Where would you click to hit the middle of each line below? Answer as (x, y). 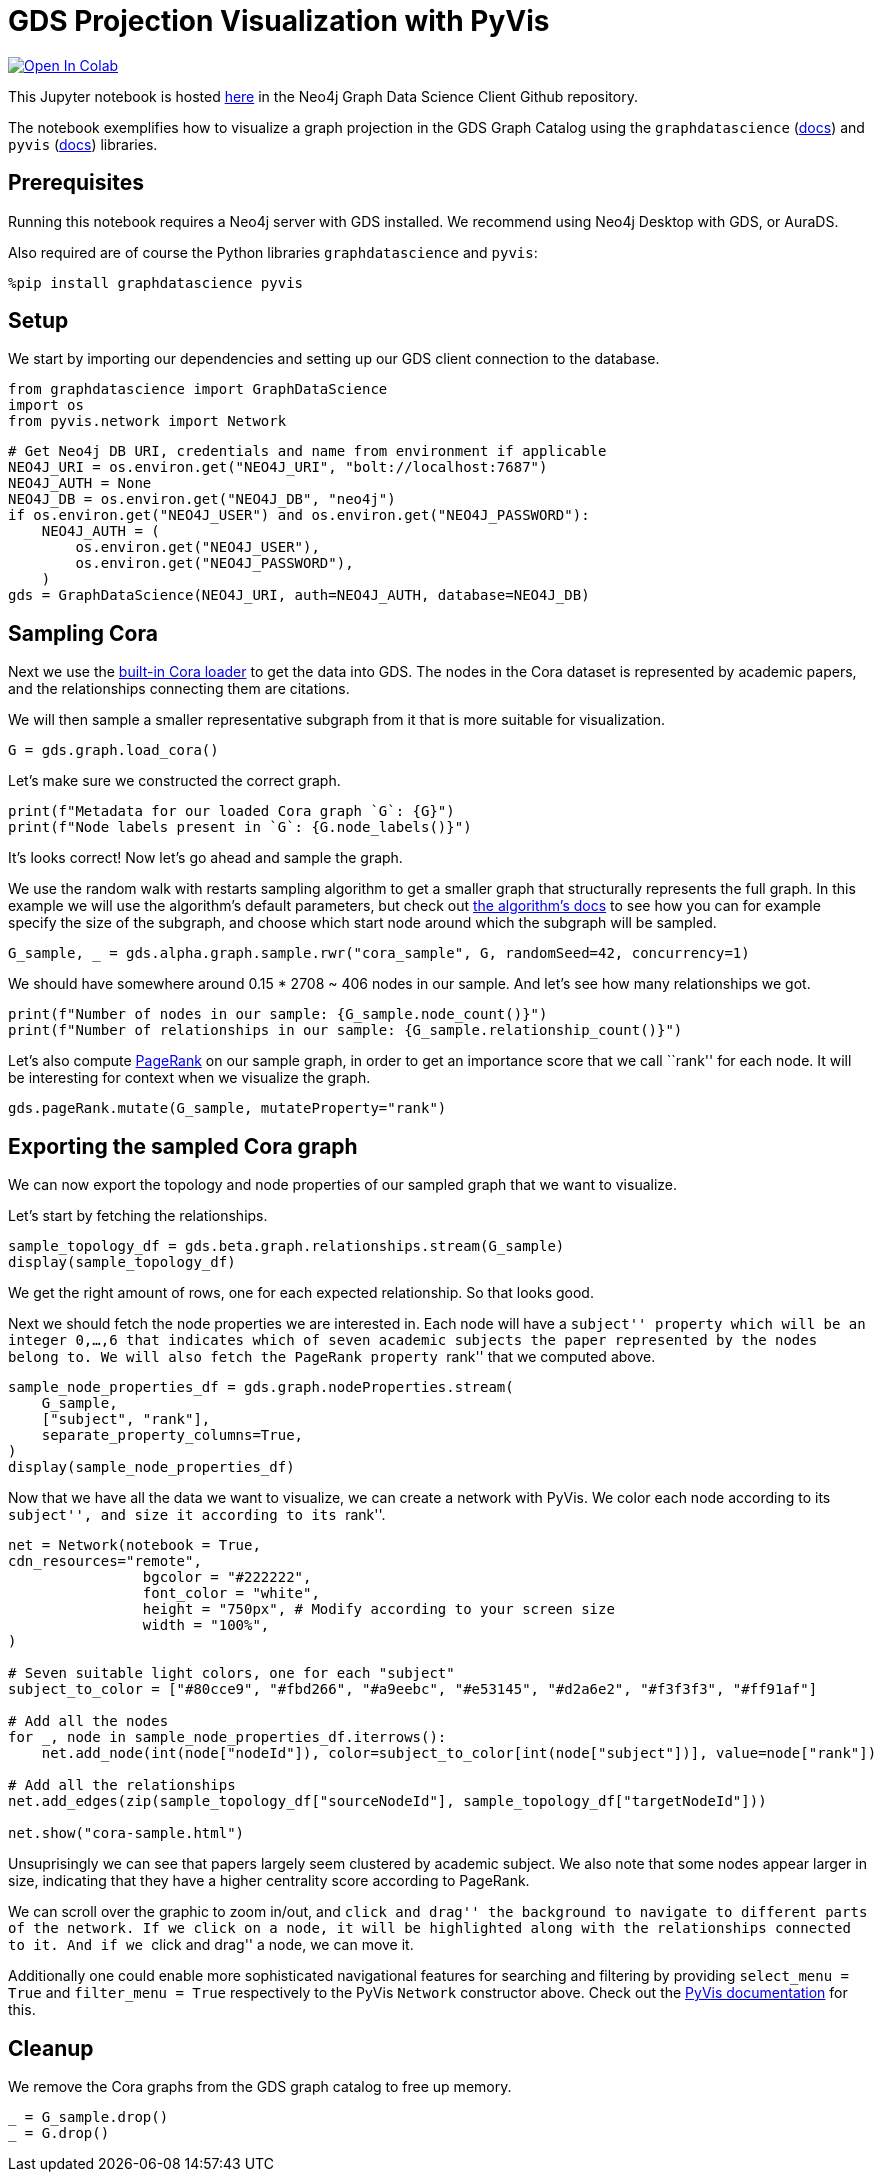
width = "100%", (206, 1625)
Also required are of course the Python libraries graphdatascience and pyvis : (273, 252)
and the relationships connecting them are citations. (179, 689)
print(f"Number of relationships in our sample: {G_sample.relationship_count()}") (345, 1030)
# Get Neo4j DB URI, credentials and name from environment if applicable (307, 451)
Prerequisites (76, 183)
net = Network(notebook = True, (134, 1545)
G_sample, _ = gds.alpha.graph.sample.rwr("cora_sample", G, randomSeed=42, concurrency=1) (379, 953)
